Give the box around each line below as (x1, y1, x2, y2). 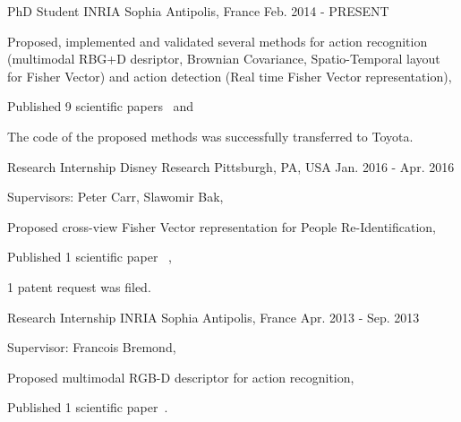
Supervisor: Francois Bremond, (7, 338, 176, 357)
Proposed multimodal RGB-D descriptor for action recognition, (7, 367, 354, 386)
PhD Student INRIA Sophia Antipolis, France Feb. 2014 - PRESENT (7, 2, 389, 20)
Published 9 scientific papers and (7, 97, 194, 116)
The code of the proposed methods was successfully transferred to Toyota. (7, 126, 414, 145)
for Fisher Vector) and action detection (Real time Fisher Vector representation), (7, 66, 452, 85)
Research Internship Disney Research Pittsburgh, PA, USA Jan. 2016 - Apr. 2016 (7, 157, 455, 176)
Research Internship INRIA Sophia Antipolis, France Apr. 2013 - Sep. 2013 (7, 307, 420, 326)
